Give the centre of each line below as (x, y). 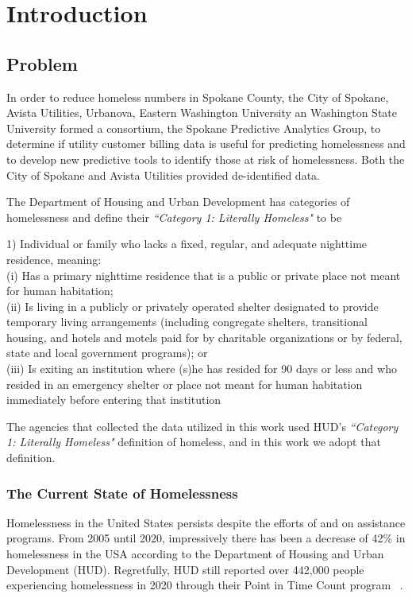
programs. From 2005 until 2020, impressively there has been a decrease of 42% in (206, 538)
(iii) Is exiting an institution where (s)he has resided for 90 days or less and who (202, 369)
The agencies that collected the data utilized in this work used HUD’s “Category (202, 426)
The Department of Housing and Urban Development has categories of (178, 202)
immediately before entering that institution (114, 400)
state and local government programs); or (107, 353)
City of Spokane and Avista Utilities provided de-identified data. (163, 175)
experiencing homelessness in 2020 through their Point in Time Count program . (205, 585)
